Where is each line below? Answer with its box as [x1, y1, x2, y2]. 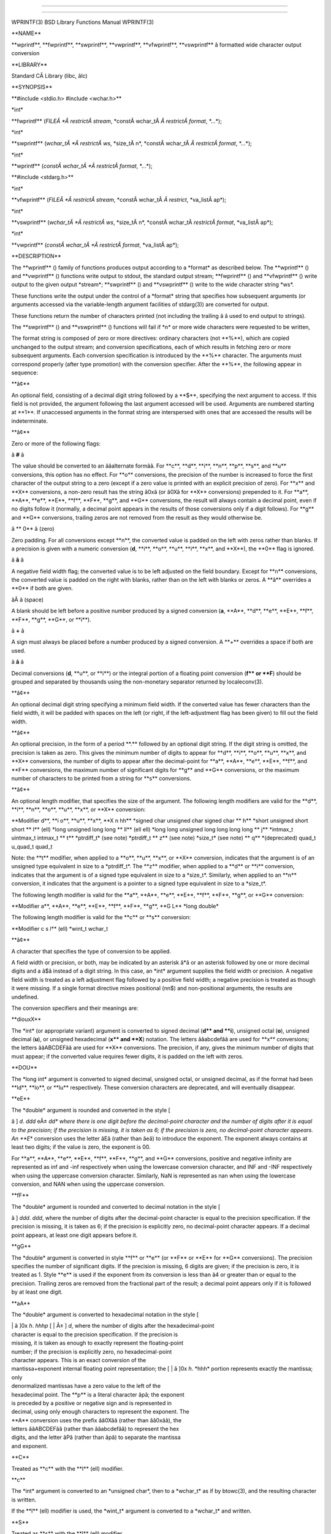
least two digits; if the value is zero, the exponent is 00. [11, 1143, 151, 1150]
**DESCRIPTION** [11, 252, 61, 260]
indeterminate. [11, 417, 48, 425]
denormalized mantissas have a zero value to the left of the [11, 1382, 161, 1390]
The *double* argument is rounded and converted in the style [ [11, 1106, 171, 1114]
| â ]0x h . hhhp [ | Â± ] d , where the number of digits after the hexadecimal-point [11, 1322, 215, 1330]
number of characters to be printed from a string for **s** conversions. [11, 774, 192, 782]
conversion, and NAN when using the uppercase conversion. [11, 1180, 165, 1187]
